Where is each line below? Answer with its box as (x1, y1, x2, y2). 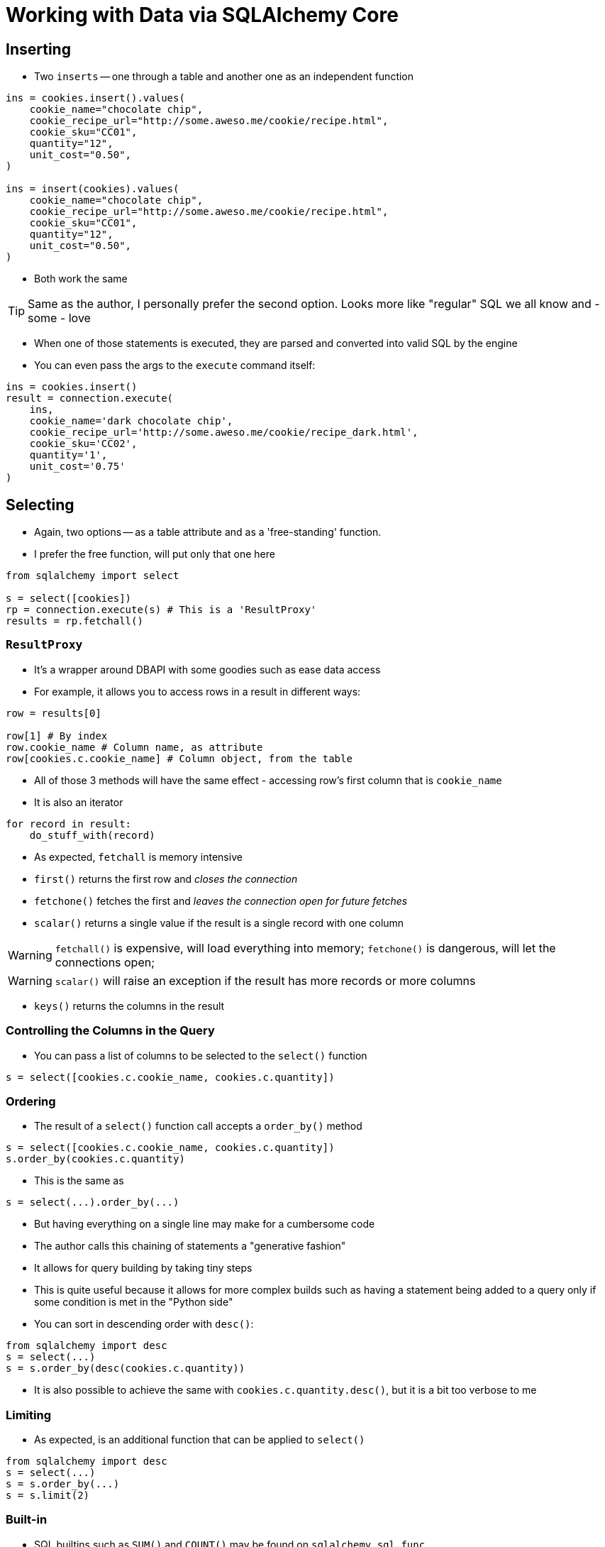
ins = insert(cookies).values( (6, 183, 179, 195)
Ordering (6, 1094, 56, 1108)
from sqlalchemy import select (6, 570, 179, 582)
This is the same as (34, 1174, 124, 1187)
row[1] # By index (6, 730, 108, 742)
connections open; (55, 954, 155, 969)
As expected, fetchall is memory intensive (34, 850, 243, 863)
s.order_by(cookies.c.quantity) (6, 1153, 185, 1165)
